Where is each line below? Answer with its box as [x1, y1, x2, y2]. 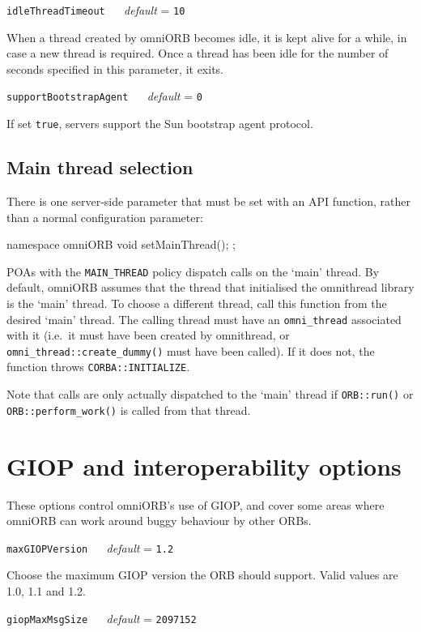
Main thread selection [6, 155, 193, 180]
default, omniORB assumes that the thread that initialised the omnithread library [6, 279, 415, 296]
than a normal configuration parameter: [6, 208, 203, 225]
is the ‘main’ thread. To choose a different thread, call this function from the [6, 294, 387, 311]
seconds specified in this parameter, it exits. [6, 60, 224, 77]
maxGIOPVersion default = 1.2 [6, 539, 174, 556]
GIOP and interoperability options [6, 449, 402, 482]
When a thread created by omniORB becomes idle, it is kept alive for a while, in [6, 28, 407, 45]
